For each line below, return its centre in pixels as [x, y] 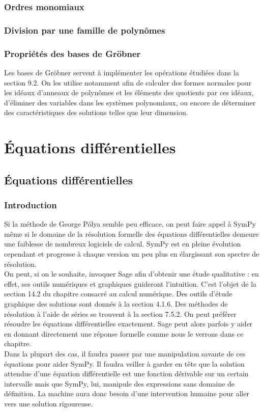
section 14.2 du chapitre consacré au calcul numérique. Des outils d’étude [118, 294]
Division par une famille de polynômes [85, 30]
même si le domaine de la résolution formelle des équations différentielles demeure [131, 234]
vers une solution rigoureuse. [49, 403]
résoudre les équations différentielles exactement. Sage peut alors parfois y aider [128, 324]
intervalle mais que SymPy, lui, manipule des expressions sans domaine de [120, 383]
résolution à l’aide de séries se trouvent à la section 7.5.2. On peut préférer [120, 313]
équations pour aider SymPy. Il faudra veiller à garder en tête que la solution [124, 363]
